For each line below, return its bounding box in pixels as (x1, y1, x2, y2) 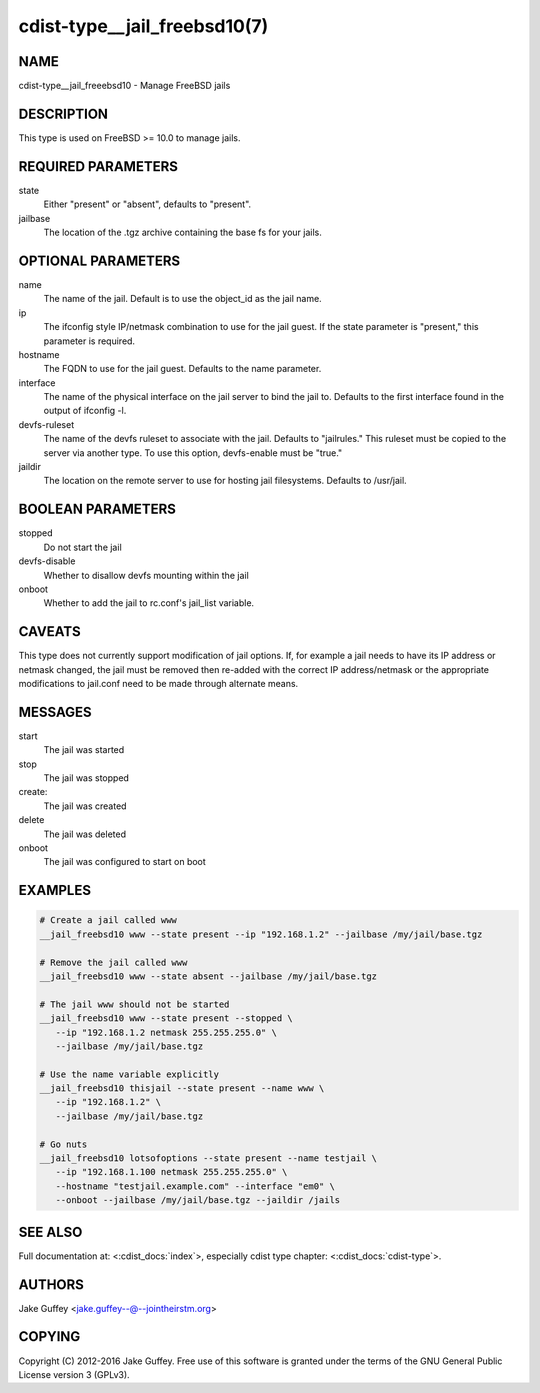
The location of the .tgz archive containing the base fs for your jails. (43, 226, 322, 239)
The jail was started (43, 744, 125, 756)
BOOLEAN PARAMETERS (18, 501, 177, 518)
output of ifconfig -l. (43, 405, 127, 417)
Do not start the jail (43, 541, 122, 553)
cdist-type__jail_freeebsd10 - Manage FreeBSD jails (18, 80, 231, 92)
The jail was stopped (43, 772, 130, 784)
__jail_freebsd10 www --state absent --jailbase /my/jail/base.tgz (39, 970, 378, 982)
